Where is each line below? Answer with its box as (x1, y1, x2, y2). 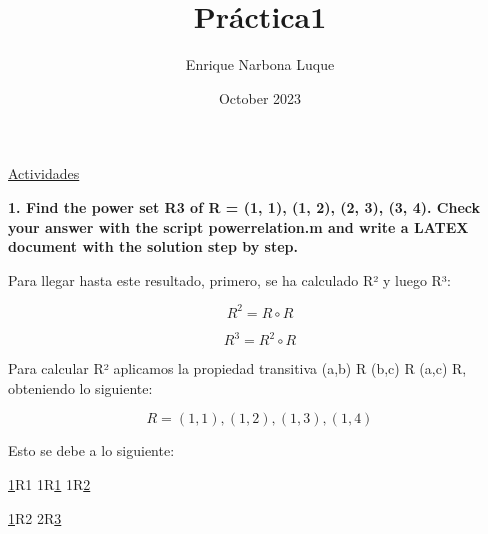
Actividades (8, 163, 80, 184)
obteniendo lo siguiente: (8, 377, 153, 398)
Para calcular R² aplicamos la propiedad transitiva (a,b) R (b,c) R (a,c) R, (8, 358, 467, 379)
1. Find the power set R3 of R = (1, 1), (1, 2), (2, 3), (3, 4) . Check (8, 196, 480, 217)
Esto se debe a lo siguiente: (8, 440, 175, 461)
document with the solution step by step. (8, 236, 299, 257)
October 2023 (218, 87, 302, 108)
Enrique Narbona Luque (185, 54, 335, 75)
